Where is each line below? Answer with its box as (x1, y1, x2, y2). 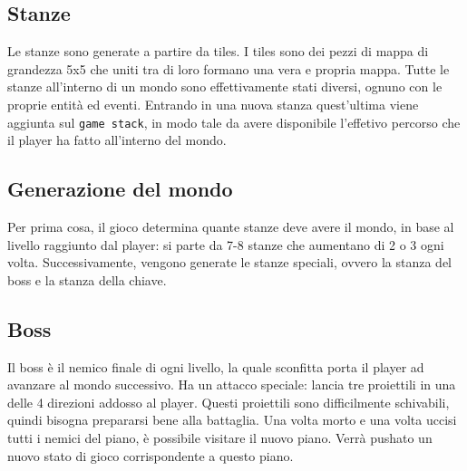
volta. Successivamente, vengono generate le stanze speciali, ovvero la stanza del (7, 253, 452, 272)
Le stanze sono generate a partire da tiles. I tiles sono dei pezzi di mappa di (7, 42, 429, 61)
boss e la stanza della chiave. (7, 270, 167, 289)
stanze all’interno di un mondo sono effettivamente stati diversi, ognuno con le (7, 77, 443, 96)
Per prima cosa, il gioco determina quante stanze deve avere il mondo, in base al (7, 217, 454, 236)
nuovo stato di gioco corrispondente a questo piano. (7, 446, 294, 465)
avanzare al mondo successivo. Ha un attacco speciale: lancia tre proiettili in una (7, 375, 456, 394)
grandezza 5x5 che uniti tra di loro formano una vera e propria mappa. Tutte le (7, 59, 450, 78)
